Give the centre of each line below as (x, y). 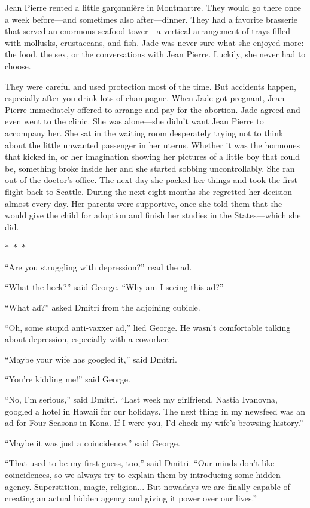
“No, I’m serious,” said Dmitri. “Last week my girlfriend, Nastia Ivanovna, (141, 399)
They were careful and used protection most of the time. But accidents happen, (151, 86)
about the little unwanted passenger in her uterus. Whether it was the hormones (152, 145)
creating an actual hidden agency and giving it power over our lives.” (131, 498)
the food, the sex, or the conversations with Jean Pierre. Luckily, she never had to (155, 54)
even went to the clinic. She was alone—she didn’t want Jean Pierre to (134, 121)
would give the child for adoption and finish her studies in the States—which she (153, 215)
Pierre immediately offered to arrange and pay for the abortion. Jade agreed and (153, 109)
